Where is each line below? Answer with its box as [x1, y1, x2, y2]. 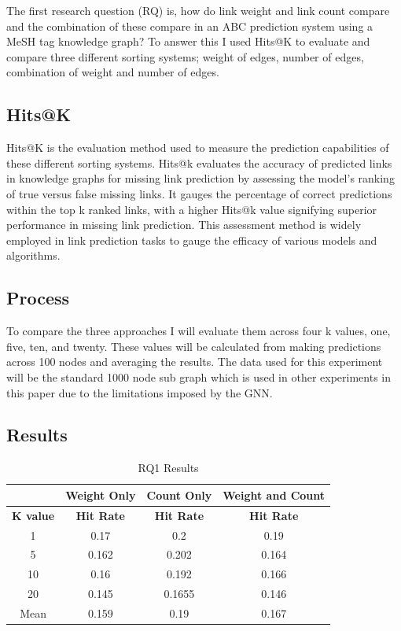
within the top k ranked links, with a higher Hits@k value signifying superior [6, 201, 377, 217]
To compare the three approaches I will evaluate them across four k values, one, [6, 323, 391, 339]
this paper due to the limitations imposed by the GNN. [6, 384, 273, 400]
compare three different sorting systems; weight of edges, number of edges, [6, 48, 364, 65]
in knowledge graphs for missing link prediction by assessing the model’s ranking [6, 170, 395, 186]
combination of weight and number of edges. [6, 64, 219, 80]
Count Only [146, 486, 212, 503]
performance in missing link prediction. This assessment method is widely [6, 216, 362, 233]
